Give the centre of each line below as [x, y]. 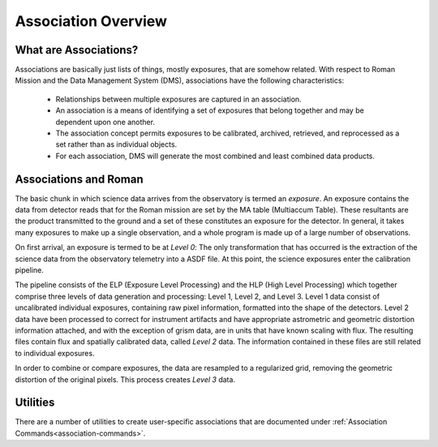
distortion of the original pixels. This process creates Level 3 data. [125, 379]
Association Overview [91, 21]
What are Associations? [77, 50]
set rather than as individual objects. [116, 144]
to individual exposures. [55, 353]
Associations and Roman [79, 179]
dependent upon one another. [105, 122]
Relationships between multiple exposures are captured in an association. [178, 99]
